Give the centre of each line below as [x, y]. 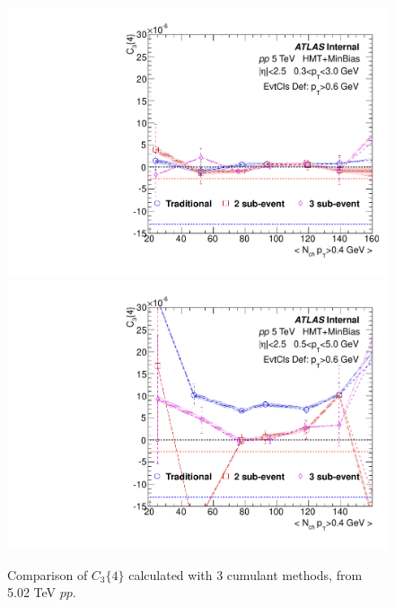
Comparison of [48, 574]
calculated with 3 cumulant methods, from [246, 574]
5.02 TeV [32, 592]
